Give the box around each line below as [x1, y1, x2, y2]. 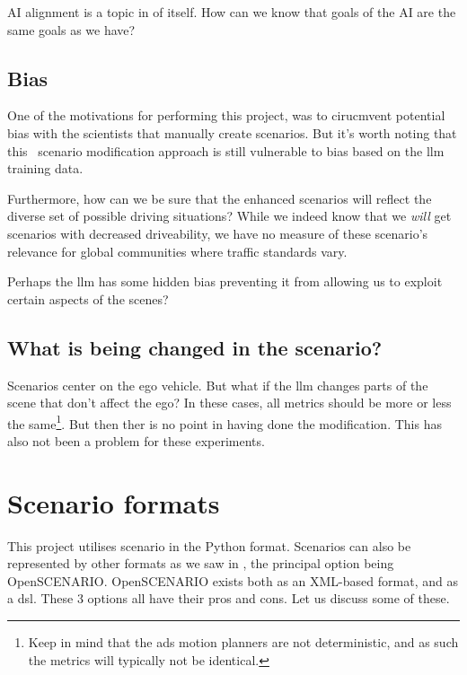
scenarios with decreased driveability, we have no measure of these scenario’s [7, 224, 428, 242]
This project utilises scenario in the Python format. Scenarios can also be [7, 536, 411, 555]
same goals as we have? [7, 20, 136, 39]
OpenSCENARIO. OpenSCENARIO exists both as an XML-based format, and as [7, 571, 458, 590]
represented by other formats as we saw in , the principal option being [7, 554, 394, 573]
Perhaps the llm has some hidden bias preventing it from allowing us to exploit [7, 272, 443, 291]
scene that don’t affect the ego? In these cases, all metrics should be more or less [7, 393, 452, 412]
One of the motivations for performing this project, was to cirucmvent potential [7, 106, 445, 125]
